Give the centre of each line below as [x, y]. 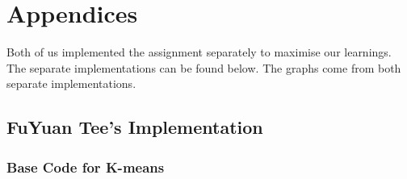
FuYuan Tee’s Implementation [135, 127]
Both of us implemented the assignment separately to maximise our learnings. [199, 52]
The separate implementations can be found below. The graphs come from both [204, 67]
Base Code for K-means [86, 167]
